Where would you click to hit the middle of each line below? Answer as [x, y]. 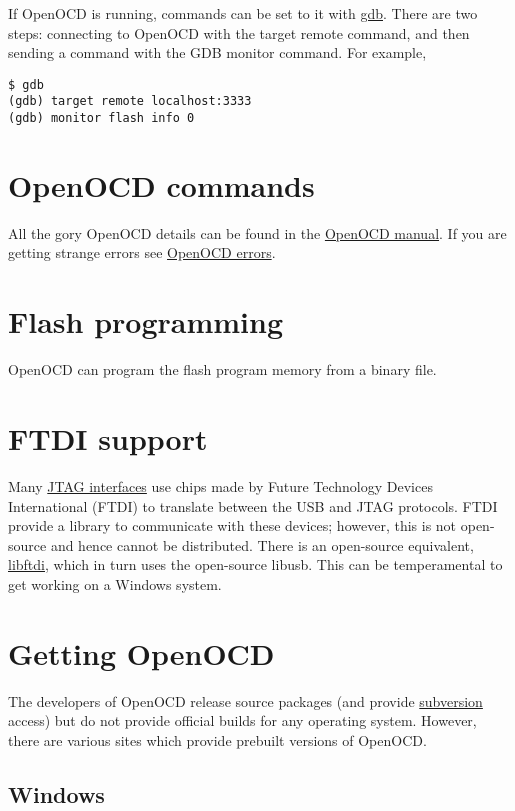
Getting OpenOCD [141, 652]
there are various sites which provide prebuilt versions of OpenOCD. [217, 739]
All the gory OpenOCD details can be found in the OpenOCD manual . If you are [257, 232]
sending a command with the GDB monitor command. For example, [217, 52]
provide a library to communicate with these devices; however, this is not [232, 525]
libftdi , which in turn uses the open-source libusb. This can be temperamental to [255, 564]
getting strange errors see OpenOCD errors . [142, 252]
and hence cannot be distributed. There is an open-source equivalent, [262, 544]
